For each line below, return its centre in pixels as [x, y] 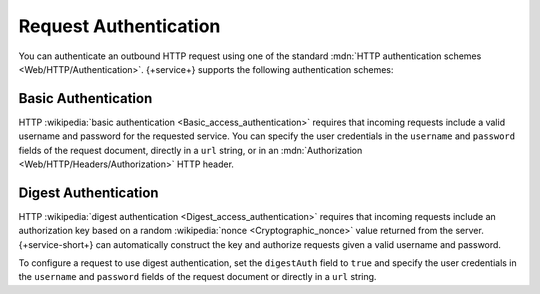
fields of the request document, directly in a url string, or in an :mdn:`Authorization [190, 150]
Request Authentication [119, 26]
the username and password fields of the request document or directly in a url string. [197, 277]
